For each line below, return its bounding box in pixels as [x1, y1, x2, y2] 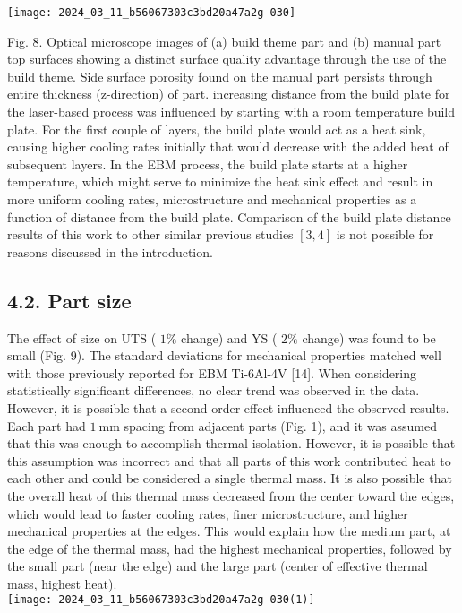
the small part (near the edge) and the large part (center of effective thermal [7, 557, 428, 575]
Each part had [7, 416, 86, 435]
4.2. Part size [7, 286, 132, 314]
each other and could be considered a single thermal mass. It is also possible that [7, 469, 452, 488]
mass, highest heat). [7, 574, 117, 592]
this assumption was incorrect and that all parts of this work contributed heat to [7, 451, 451, 470]
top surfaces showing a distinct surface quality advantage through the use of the [7, 49, 447, 68]
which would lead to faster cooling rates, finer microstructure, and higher [7, 504, 408, 522]
